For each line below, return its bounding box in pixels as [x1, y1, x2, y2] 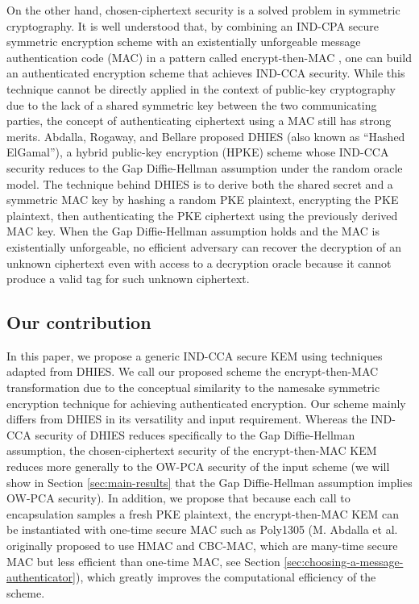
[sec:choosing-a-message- [284, 552, 404, 569]
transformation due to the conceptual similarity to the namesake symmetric [6, 379, 380, 396]
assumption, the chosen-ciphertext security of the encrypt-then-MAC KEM [6, 442, 377, 459]
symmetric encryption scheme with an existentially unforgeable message [6, 33, 361, 50]
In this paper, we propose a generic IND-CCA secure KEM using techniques [6, 347, 383, 364]
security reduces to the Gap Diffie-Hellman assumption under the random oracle [6, 159, 403, 176]
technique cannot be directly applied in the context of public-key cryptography [6, 80, 396, 97]
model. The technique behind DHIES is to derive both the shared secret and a [6, 175, 393, 192]
